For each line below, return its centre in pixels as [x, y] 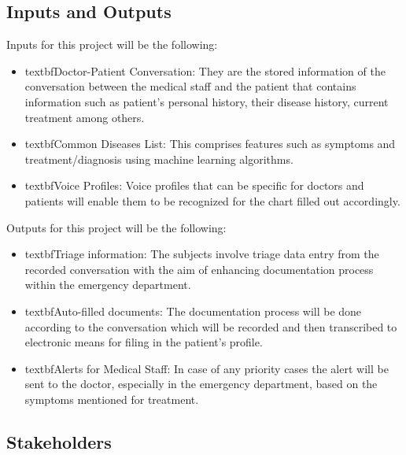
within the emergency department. [108, 285]
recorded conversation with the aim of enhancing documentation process [199, 269]
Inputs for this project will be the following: [112, 44]
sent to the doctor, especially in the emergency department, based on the [201, 384]
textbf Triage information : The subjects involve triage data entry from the [202, 254]
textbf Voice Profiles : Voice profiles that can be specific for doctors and [194, 185]
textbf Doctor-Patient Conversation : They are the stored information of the [205, 70]
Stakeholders [59, 441]
